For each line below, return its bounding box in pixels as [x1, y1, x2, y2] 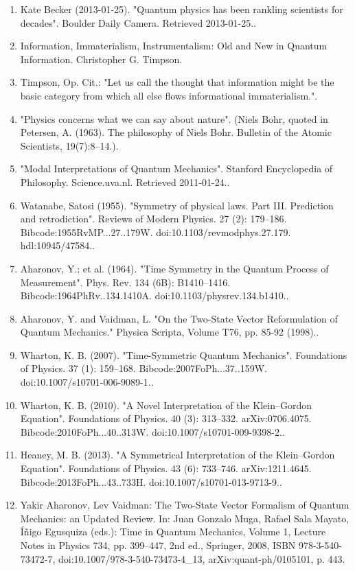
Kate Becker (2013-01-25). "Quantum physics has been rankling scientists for [20, 2, 343, 16]
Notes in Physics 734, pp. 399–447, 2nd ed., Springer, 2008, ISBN [20, 538, 296, 552]
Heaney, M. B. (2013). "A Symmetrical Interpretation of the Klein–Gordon [20, 447, 335, 462]
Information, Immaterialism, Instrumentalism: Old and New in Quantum [20, 38, 328, 53]
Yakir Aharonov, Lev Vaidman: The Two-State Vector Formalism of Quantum [20, 498, 350, 512]
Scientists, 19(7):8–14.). [20, 138, 119, 152]
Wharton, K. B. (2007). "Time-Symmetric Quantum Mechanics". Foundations [20, 347, 347, 362]
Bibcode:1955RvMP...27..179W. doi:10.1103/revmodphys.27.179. [20, 224, 291, 239]
